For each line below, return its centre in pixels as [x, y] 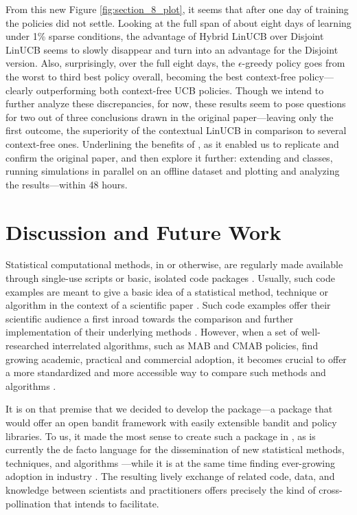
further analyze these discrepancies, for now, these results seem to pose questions [176, 103]
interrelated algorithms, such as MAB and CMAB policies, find [185, 345]
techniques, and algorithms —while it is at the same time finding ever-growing [170, 462]
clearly [20, 90]
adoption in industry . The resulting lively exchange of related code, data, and [170, 476]
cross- [331, 489]
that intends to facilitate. [106, 503]
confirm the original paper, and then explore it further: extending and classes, [169, 157]
